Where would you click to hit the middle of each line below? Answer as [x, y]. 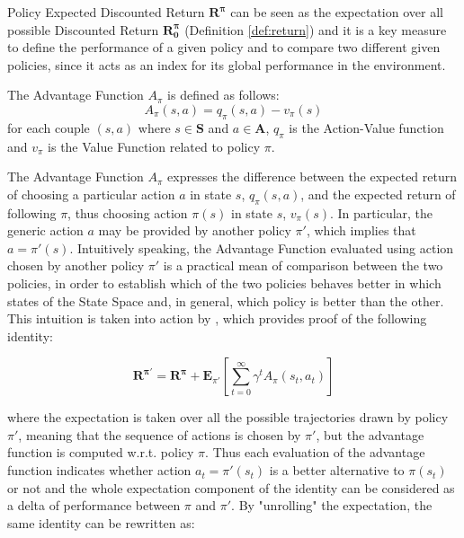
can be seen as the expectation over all [337, 12]
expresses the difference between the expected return [312, 176]
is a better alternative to [337, 470]
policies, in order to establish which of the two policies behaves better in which [224, 282]
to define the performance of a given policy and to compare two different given [224, 47]
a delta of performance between [94, 505]
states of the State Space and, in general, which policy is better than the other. [226, 300]
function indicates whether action [99, 470]
